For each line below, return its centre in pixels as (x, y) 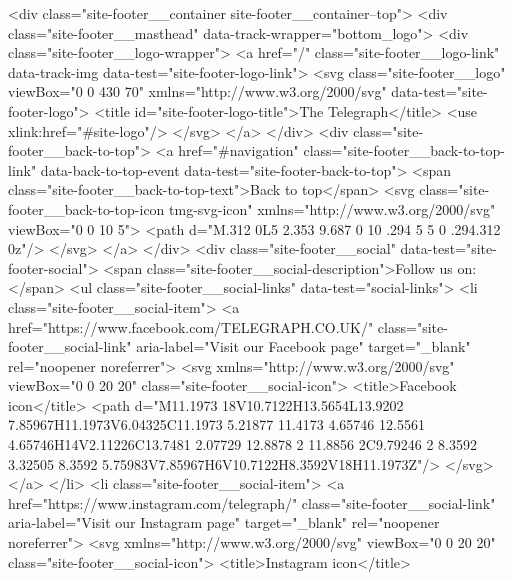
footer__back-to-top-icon (86, 208)
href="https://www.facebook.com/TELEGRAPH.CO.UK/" (191, 326)
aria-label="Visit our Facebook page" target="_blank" (303, 346)
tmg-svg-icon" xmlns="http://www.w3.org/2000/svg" (332, 208)
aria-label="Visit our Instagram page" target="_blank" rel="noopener (224, 522)
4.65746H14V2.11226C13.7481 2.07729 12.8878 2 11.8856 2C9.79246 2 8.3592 (242, 444)
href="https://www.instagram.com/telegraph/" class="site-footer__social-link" (252, 502)
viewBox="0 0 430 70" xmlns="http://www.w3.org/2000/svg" (197, 91)
